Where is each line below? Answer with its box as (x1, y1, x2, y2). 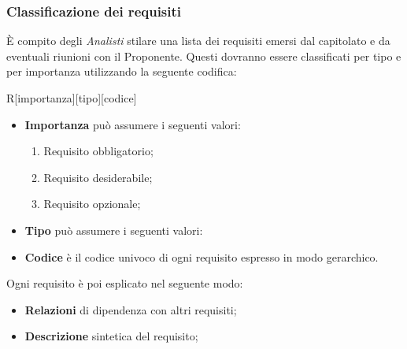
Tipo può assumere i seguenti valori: (24, 221, 203, 238)
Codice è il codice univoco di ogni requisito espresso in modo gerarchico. (24, 248, 379, 265)
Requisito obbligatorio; (43, 143, 154, 159)
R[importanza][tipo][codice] (6, 90, 137, 106)
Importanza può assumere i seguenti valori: (24, 116, 241, 132)
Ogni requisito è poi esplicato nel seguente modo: (6, 275, 243, 291)
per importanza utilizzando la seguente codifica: (6, 63, 237, 80)
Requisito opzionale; (43, 195, 141, 212)
